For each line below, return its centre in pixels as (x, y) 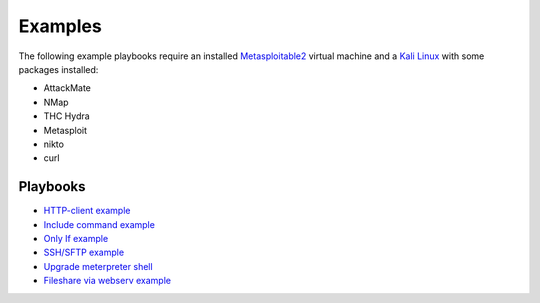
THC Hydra (66, 116)
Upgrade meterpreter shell (98, 266)
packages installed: (58, 69)
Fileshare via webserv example (107, 281)
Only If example (76, 238)
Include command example (99, 224)
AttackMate (67, 88)
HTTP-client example (87, 211)
